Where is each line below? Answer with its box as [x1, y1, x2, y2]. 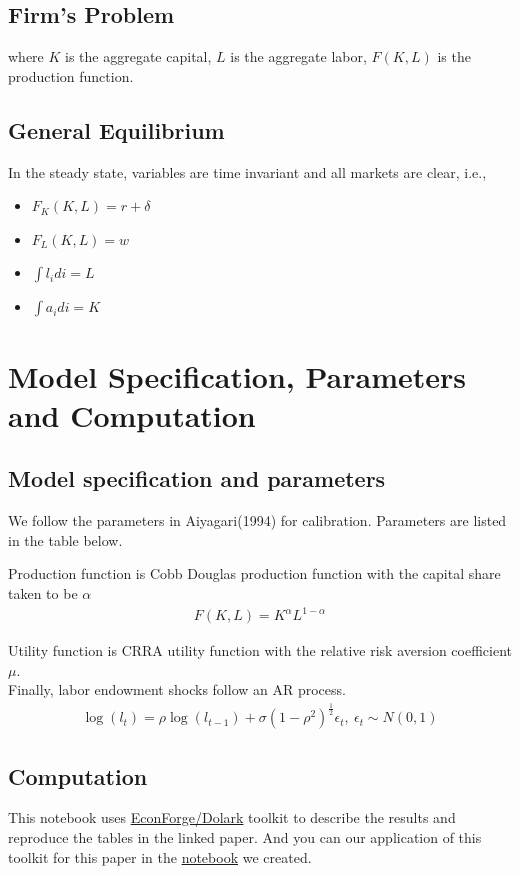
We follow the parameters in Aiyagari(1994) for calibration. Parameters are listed [8, 510, 507, 531]
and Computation [8, 394, 256, 435]
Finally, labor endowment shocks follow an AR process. [8, 679, 346, 700]
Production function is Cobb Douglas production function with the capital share [8, 563, 501, 584]
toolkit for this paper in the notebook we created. [8, 846, 312, 867]
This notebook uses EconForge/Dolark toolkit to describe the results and [8, 807, 456, 828]
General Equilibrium [8, 114, 225, 145]
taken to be [8, 582, 78, 603]
